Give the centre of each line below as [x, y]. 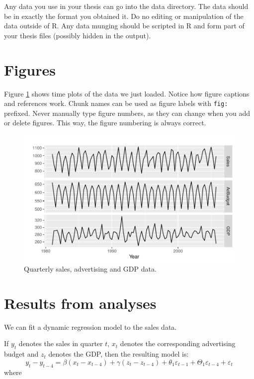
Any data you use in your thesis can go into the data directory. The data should [126, 6]
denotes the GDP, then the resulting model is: [119, 354]
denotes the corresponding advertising [178, 343]
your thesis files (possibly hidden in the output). [78, 35]
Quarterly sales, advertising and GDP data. [90, 269]
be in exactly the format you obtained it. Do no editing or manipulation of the [124, 16]
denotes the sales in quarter [61, 343]
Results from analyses [80, 303]
